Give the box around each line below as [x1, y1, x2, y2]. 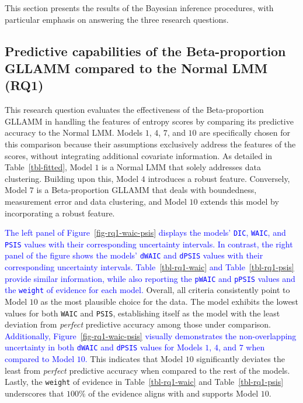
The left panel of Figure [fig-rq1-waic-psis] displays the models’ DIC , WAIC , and [5, 226, 286, 239]
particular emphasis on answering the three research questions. [5, 13, 229, 25]
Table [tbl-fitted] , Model [5, 161, 92, 173]
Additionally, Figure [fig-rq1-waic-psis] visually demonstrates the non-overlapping [5, 329, 297, 342]
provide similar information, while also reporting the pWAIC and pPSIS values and [5, 272, 295, 284]
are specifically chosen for [199, 126, 291, 139]
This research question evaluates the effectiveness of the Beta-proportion [5, 104, 264, 116]
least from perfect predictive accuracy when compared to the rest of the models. [5, 364, 290, 376]
